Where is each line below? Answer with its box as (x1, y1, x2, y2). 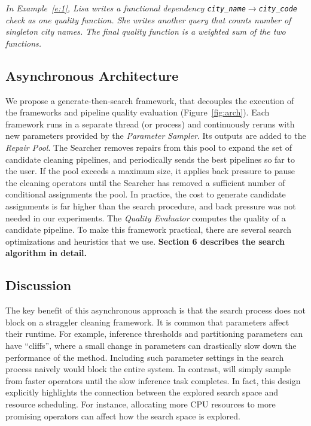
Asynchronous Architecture (5, 66, 179, 84)
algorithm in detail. (5, 247, 87, 259)
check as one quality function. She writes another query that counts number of (5, 13, 291, 26)
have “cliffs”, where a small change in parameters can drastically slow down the (5, 339, 297, 351)
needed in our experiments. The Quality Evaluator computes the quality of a (5, 211, 286, 224)
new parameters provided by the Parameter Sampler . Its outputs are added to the (5, 129, 306, 142)
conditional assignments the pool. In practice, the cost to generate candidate (5, 188, 286, 200)
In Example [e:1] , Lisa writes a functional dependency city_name (5, 2, 246, 14)
